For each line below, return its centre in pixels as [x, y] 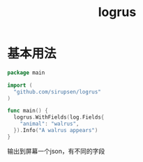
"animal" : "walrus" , [50, 124]
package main [26, 73]
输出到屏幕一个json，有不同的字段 [56, 151]
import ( [20, 85]
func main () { [28, 111]
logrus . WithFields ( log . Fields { [59, 117]
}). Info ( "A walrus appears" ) [56, 131]
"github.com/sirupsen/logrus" [57, 91]
